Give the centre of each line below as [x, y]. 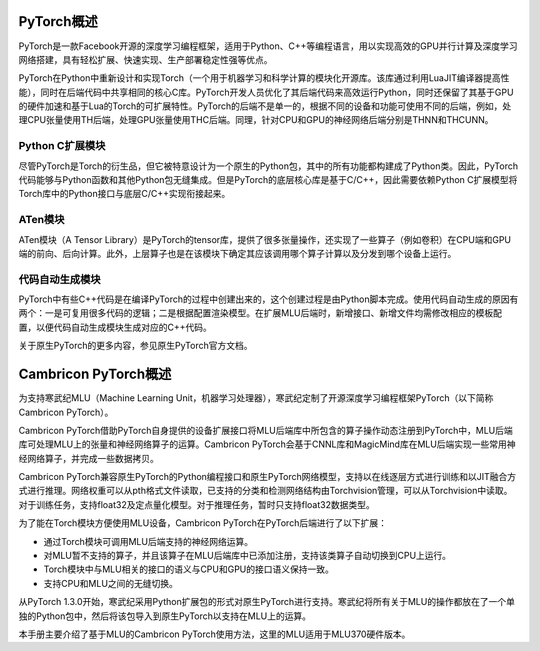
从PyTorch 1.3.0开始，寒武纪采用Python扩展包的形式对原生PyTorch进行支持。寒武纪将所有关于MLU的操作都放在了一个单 [266, 602]
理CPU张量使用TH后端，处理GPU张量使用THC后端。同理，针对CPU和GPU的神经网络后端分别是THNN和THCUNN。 [256, 120]
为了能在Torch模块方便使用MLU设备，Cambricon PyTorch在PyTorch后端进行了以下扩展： [202, 523]
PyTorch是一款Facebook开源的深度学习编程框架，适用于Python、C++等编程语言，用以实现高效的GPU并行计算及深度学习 [268, 46]
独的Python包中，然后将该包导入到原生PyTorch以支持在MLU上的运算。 [165, 616]
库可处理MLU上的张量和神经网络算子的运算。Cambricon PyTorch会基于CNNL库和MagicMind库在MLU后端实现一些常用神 [267, 444]
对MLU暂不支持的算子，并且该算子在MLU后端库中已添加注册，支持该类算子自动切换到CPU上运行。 [247, 556]
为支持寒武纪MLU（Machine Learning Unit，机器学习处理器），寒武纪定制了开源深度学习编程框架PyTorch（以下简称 [256, 398]
